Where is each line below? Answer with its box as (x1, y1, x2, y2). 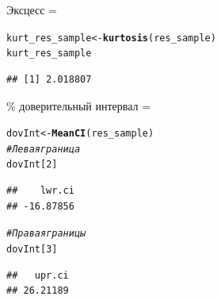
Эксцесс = (6, 2, 57, 17)
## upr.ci (6, 269, 69, 281)
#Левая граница (6, 143, 81, 155)
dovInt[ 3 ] (6, 243, 58, 255)
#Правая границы (6, 228, 86, 240)
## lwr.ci (6, 185, 74, 197)
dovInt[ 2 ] (6, 159, 58, 171)
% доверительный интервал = (6, 97, 151, 113)
